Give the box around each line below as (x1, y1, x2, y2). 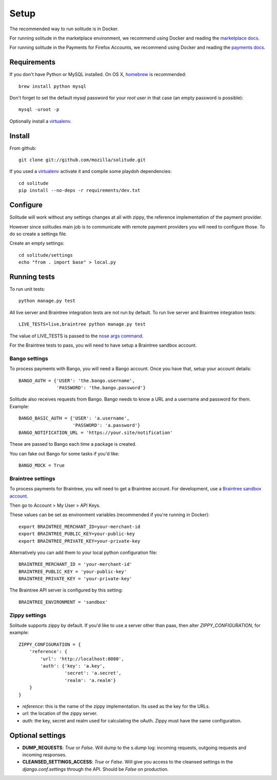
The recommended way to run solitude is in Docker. (9, 26, 119, 32)
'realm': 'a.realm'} (64, 677, 116, 683)
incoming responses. (22, 751, 67, 757)
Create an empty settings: (9, 240, 65, 246)
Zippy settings (9, 612, 47, 619)
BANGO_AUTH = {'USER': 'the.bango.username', (18, 377, 135, 384)
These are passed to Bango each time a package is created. (9, 441, 137, 447)
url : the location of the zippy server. (22, 710, 97, 716)
